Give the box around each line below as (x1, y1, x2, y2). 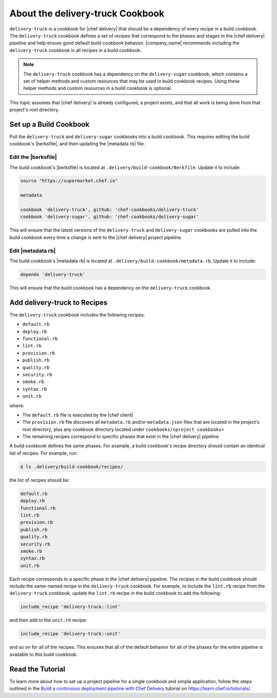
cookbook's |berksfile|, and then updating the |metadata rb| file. (9, 141, 145, 147)
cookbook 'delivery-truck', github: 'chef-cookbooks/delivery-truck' (20, 207, 199, 213)
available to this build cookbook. (9, 651, 78, 657)
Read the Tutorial (9, 665, 66, 673)
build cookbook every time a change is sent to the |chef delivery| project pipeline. (9, 234, 183, 240)
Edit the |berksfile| (9, 154, 57, 161)
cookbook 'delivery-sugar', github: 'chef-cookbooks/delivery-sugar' (20, 214, 199, 220)
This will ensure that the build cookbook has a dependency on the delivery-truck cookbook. (9, 285, 212, 291)
